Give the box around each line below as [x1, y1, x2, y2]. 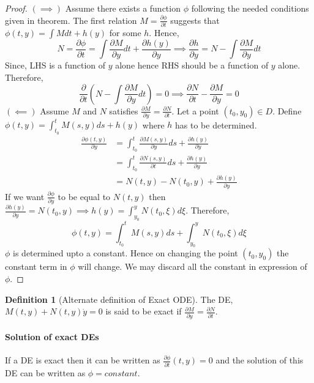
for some [109, 26, 141, 39]
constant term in [5, 260, 67, 273]
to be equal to [58, 190, 111, 203]
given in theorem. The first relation [5, 13, 137, 26]
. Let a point [171, 104, 219, 117]
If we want [5, 190, 45, 203]
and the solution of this [215, 354, 304, 366]
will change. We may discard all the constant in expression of [78, 260, 307, 273]
